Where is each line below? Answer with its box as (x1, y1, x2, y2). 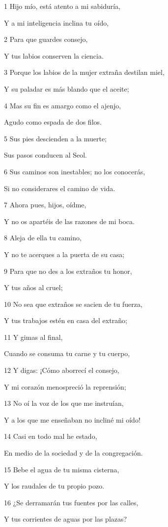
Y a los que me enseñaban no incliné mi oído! (4, 414, 140, 425)
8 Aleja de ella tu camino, (4, 232, 82, 243)
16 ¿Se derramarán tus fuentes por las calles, (4, 497, 139, 507)
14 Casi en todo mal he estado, (4, 431, 97, 441)
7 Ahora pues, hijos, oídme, (4, 199, 86, 210)
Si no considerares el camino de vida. (4, 183, 115, 193)
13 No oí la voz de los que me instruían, (4, 398, 124, 408)
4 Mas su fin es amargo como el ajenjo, (4, 100, 121, 110)
